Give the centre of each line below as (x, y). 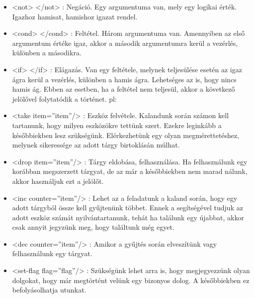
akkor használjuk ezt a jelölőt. (58, 181)
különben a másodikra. (47, 53)
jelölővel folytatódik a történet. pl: (64, 98)
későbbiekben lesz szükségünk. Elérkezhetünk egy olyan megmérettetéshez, (126, 135)
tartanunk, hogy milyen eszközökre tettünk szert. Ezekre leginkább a (117, 125)
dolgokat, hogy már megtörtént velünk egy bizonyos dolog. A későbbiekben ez (131, 280)
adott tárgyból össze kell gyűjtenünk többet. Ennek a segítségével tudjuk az (127, 208)
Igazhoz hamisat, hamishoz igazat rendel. (75, 16)
